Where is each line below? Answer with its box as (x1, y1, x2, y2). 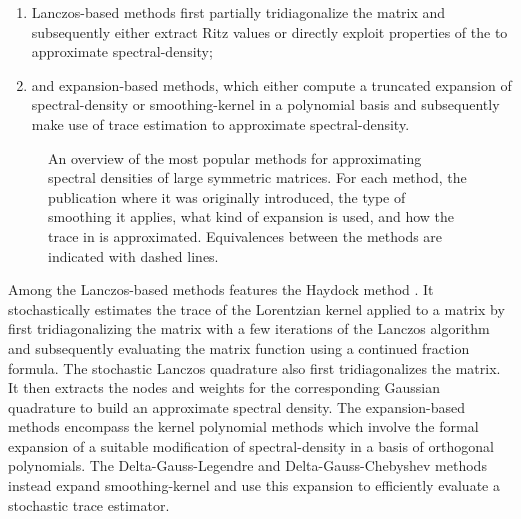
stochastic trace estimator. (8, 494, 170, 515)
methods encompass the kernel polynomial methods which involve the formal (8, 416, 479, 437)
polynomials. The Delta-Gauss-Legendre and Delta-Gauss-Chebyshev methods (8, 455, 487, 476)
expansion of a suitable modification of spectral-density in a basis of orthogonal (8, 435, 494, 456)
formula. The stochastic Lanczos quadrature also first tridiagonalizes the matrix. (8, 357, 501, 378)
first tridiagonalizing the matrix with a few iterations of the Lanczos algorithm (8, 318, 490, 339)
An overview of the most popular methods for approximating (48, 147, 422, 168)
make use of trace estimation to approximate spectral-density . (31, 113, 410, 134)
